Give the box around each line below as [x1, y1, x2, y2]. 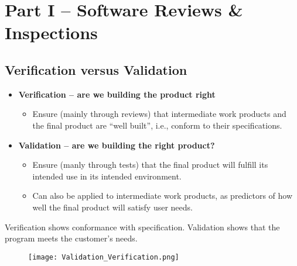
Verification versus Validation [5, 60, 187, 78]
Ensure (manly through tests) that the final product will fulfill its [32, 158, 268, 171]
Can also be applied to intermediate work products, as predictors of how [32, 189, 293, 202]
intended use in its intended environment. [32, 170, 182, 182]
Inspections [5, 20, 98, 44]
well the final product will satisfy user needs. [32, 201, 193, 213]
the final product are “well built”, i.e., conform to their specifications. [32, 119, 282, 131]
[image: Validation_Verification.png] [28, 253, 179, 261]
